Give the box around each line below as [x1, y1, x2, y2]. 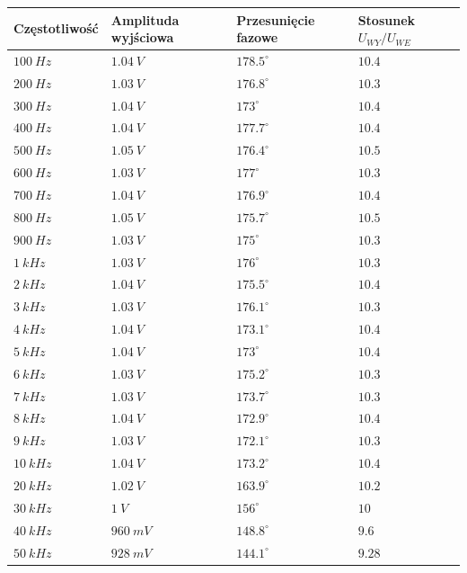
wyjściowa [110, 28, 174, 47]
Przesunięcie [236, 10, 315, 29]
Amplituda [110, 10, 180, 29]
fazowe [236, 28, 278, 47]
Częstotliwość [13, 19, 99, 38]
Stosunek [357, 10, 416, 29]
